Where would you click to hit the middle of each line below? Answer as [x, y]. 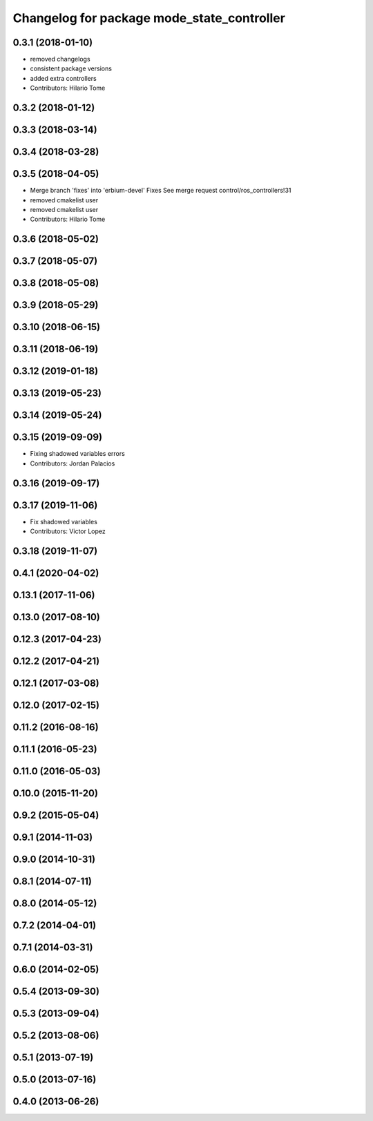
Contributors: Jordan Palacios [73, 463]
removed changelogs [60, 59]
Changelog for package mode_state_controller [149, 18]
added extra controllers [63, 78]
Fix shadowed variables [64, 521]
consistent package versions [71, 68]
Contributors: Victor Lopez [68, 531]
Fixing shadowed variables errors [78, 454]
